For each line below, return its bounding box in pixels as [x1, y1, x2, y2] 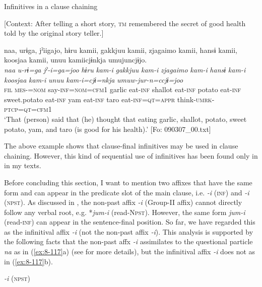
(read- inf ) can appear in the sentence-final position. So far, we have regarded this [4, 217, 255, 227]
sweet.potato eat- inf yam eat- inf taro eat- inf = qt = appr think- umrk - [4, 94, 215, 104]
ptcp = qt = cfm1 [4, 104, 52, 114]
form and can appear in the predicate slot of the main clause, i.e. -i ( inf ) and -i [4, 187, 249, 197]
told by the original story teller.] [4, 28, 104, 38]
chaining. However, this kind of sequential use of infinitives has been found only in [4, 150, 258, 161]
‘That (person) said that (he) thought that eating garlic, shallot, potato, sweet [4, 113, 247, 124]
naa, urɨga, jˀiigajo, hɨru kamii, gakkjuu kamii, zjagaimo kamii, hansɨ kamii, [4, 44, 237, 55]
